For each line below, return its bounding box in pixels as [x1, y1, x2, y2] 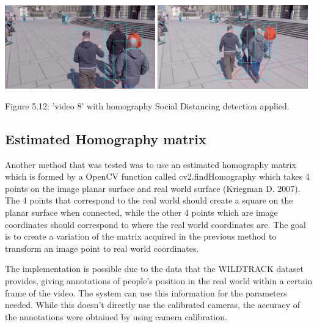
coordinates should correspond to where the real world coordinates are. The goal [5, 218, 306, 230]
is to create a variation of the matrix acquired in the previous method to [5, 230, 277, 243]
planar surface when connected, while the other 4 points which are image [5, 205, 278, 218]
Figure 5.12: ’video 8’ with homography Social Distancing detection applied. [5, 99, 290, 112]
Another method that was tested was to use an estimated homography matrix [5, 158, 296, 171]
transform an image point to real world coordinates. [5, 241, 199, 254]
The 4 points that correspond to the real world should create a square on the [5, 194, 293, 207]
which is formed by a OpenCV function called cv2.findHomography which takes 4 [5, 170, 310, 183]
